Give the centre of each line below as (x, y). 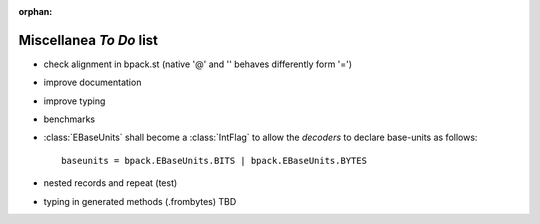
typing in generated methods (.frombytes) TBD (140, 201)
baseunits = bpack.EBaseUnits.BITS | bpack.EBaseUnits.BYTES (214, 160)
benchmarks (69, 119)
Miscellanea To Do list (88, 40)
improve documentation (92, 82)
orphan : (35, 11)
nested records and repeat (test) (110, 183)
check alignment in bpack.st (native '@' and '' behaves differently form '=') (198, 64)
